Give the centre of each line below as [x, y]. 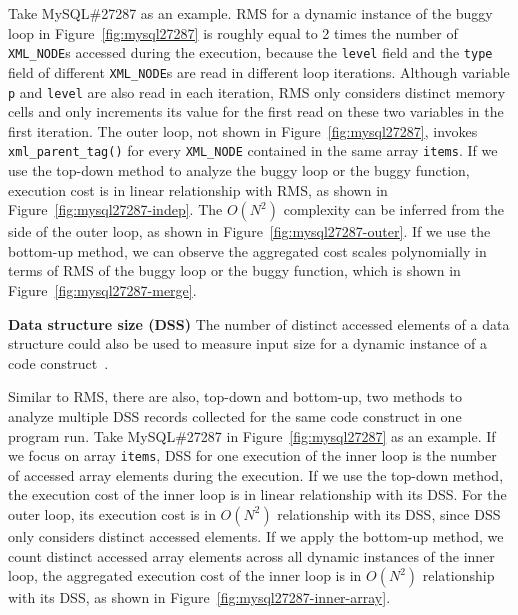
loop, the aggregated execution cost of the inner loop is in [185, 575]
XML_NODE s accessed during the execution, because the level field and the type [250, 52]
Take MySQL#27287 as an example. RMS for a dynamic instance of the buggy [250, 13]
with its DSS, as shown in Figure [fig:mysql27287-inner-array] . [199, 597]
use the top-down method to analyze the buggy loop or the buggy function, [239, 170]
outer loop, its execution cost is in [112, 513]
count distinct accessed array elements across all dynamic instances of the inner [251, 555]
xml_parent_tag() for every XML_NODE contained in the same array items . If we [253, 150]
